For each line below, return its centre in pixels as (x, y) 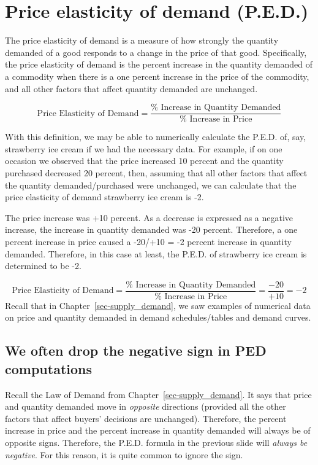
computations (49, 368)
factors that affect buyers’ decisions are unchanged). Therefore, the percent (146, 418)
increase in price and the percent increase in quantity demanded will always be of (158, 430)
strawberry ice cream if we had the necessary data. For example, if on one (144, 148)
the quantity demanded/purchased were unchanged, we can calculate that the (151, 185)
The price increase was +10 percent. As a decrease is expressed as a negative (149, 217)
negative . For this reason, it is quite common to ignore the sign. (124, 454)
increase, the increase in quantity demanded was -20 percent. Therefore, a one (151, 229)
